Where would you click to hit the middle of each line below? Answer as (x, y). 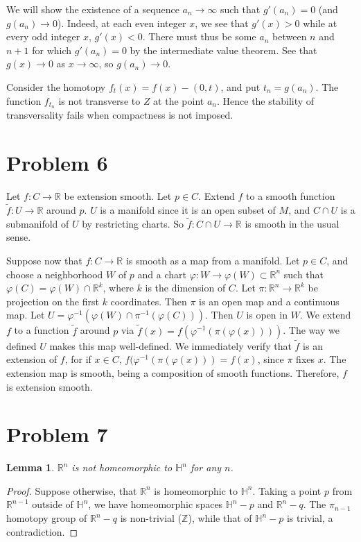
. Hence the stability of (265, 100)
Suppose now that (44, 260)
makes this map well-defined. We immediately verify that (170, 345)
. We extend (325, 315)
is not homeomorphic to (122, 467)
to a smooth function (291, 196)
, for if (78, 359)
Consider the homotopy (56, 86)
